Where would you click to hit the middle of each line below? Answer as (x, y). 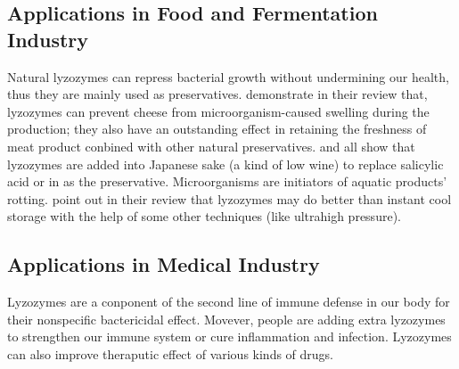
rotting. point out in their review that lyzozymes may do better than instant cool (229, 198)
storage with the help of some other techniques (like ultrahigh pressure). (204, 216)
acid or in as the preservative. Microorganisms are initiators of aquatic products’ (227, 181)
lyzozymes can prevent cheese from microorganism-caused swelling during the (218, 111)
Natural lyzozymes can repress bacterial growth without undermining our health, (228, 76)
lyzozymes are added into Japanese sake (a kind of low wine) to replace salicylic (225, 164)
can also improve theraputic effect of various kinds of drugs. (171, 353)
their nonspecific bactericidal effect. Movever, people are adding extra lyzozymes (226, 319)
